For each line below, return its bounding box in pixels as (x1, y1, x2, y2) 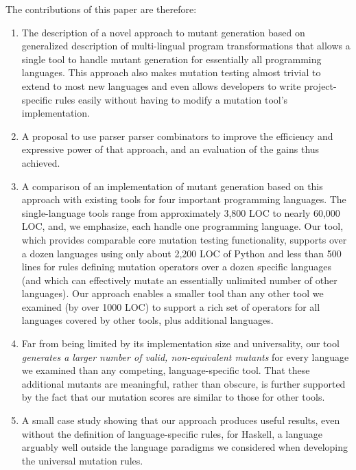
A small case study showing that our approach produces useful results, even (21, 413, 340, 427)
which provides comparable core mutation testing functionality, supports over (21, 232, 347, 246)
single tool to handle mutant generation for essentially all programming (21, 51, 322, 66)
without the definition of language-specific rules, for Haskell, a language (21, 426, 323, 440)
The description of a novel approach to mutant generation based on (21, 25, 305, 39)
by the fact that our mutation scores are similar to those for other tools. (21, 390, 325, 404)
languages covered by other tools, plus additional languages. (21, 313, 274, 327)
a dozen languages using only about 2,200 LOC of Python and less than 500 (21, 246, 342, 260)
